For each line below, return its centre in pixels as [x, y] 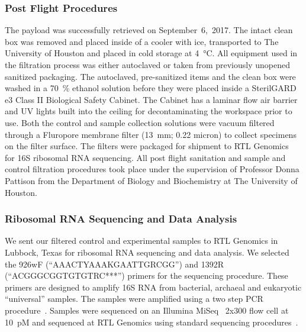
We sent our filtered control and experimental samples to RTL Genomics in [141, 241]
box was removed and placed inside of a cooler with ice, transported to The [142, 41]
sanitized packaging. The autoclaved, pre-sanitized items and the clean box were [150, 76]
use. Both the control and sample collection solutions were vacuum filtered [140, 122]
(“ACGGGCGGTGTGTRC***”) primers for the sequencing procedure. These [146, 275]
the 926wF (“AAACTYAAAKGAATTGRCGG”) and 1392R [115, 264]
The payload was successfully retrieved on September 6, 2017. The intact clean [149, 30]
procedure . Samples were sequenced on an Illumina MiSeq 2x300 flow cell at [147, 310]
